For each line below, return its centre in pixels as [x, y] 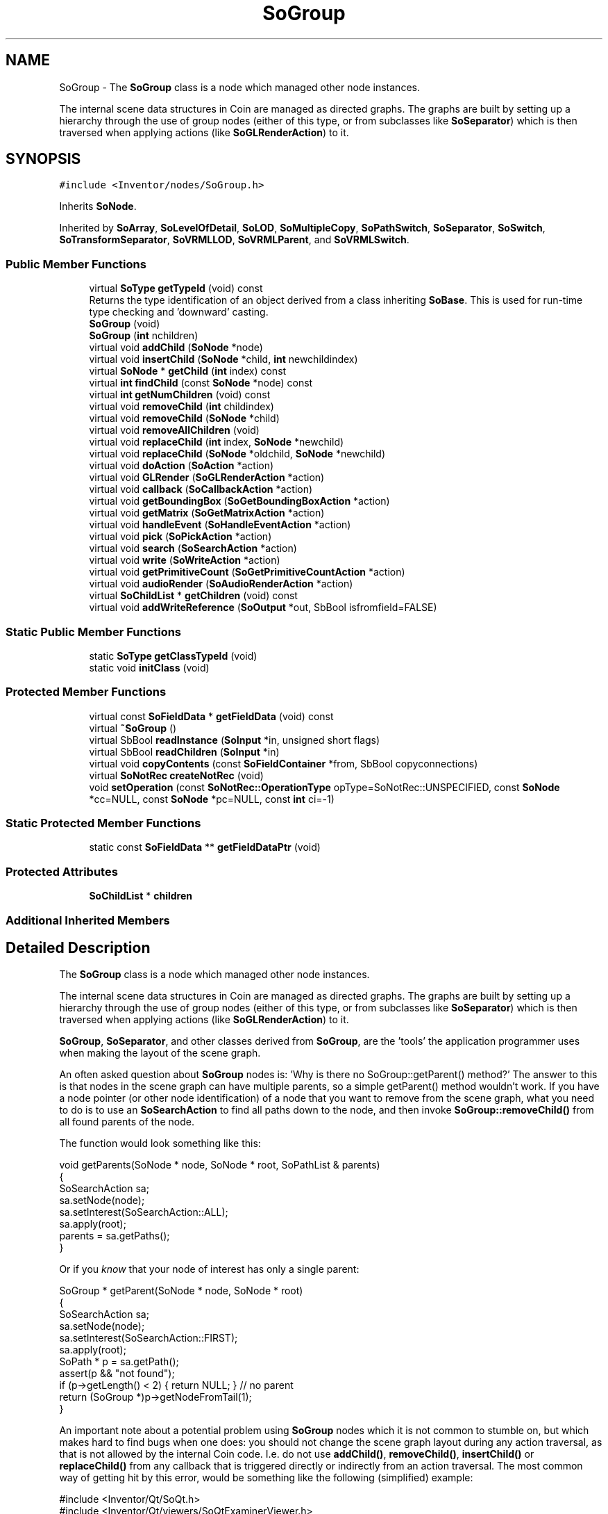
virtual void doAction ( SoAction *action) [181, 466]
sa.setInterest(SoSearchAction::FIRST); [149, 1338]
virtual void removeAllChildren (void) [174, 430]
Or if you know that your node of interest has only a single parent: [209, 1269]
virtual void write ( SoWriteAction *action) [185, 560]
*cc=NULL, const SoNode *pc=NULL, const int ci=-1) [212, 799]
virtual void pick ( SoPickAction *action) [180, 537]
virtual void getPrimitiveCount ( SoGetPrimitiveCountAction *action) [247, 572]
